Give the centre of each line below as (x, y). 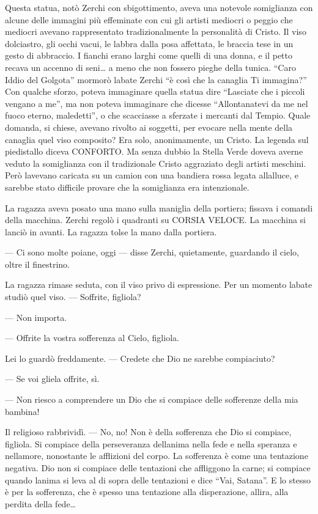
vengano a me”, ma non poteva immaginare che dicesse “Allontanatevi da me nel (157, 103)
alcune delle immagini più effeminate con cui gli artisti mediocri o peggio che (149, 19)
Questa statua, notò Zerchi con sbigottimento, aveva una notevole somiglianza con (159, 7)
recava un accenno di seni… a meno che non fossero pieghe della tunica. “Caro (150, 67)
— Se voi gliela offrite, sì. (52, 379)
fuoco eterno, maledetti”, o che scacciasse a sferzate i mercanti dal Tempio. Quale (158, 115)
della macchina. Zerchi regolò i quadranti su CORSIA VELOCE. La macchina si (156, 220)
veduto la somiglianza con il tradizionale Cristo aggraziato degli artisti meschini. (156, 163)
